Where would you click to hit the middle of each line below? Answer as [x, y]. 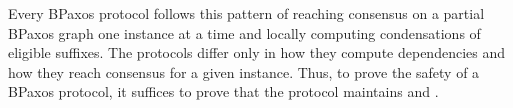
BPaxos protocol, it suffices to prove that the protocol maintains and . [223, 91]
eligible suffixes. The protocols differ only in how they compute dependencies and [256, 52]
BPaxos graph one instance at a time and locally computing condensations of [244, 32]
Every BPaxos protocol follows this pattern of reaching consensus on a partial [246, 13]
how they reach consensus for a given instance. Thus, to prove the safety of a [244, 71]
